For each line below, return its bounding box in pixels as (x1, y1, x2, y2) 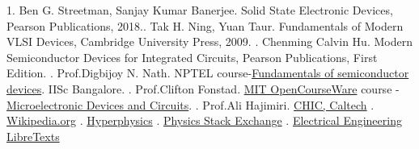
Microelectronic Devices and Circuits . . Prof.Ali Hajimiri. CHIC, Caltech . (6, 96, 375, 113)
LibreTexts (6, 127, 60, 144)
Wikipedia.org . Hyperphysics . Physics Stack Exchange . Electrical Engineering (6, 112, 402, 129)
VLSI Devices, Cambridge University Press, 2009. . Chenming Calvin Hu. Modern (6, 33, 413, 50)
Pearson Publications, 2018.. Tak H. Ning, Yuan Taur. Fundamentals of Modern (6, 17, 404, 34)
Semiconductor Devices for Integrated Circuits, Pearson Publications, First (6, 48, 378, 65)
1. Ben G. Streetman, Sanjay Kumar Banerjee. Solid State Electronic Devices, (6, 2, 393, 18)
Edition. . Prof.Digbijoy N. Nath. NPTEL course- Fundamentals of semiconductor (6, 64, 409, 81)
